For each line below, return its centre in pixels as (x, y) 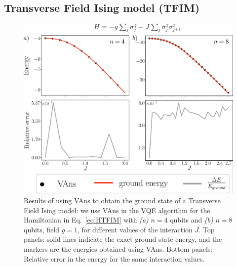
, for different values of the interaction (135, 229)
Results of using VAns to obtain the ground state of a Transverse (122, 200)
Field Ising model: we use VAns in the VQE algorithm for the (117, 210)
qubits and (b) (192, 220)
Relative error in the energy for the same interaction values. (114, 258)
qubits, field (42, 229)
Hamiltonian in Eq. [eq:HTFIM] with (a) (86, 220)
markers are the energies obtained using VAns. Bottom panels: (118, 249)
